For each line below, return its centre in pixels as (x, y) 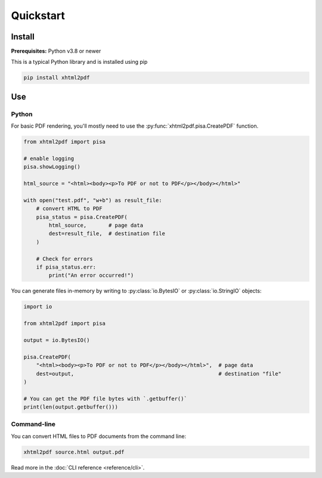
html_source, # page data (96, 226)
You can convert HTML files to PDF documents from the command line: (99, 436)
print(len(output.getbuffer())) (71, 407)
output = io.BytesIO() (57, 340)
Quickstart (38, 16)
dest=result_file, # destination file (107, 234)
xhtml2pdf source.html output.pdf (74, 452)
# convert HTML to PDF (69, 209)
